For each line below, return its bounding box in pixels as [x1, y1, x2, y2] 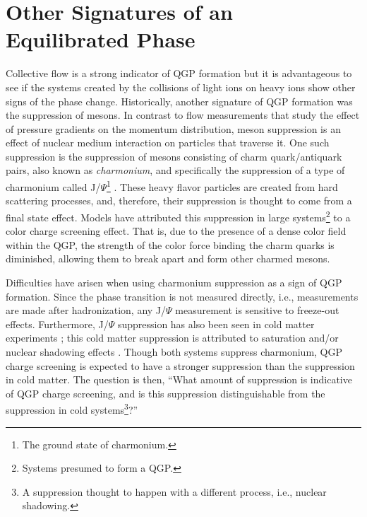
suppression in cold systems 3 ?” [6, 400, 138, 417]
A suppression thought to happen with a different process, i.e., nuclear [22, 484, 327, 499]
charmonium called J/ [6, 179, 101, 194]
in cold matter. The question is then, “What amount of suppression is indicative [6, 372, 352, 387]
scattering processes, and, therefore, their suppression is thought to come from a [6, 193, 352, 208]
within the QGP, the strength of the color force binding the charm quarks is [6, 237, 335, 252]
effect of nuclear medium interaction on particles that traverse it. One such [6, 135, 330, 150]
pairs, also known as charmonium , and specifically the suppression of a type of [6, 163, 345, 178]
